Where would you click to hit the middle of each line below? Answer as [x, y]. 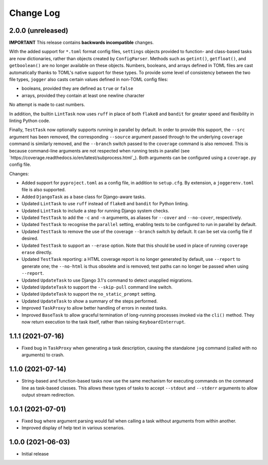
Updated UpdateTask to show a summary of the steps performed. [90, 301]
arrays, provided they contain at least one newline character [83, 95]
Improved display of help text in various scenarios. [73, 428]
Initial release [35, 454]
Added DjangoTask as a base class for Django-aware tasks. [84, 197]
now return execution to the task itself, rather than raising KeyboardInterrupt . [103, 322]
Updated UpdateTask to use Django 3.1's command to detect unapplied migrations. [107, 280]
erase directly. [37, 252]
